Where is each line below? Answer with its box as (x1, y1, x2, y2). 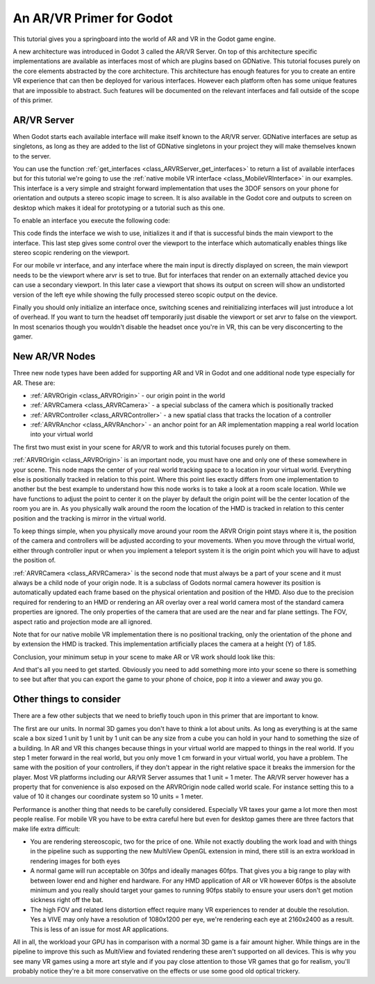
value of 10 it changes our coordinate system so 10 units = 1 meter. (12, 792, 203, 801)
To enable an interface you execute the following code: (12, 216, 170, 224)
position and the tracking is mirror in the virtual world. (12, 514, 167, 523)
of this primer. (12, 96, 53, 104)
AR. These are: (12, 379, 56, 387)
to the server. (12, 151, 51, 160)
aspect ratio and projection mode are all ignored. (12, 617, 153, 625)
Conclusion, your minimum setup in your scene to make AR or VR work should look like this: (12, 653, 276, 661)
